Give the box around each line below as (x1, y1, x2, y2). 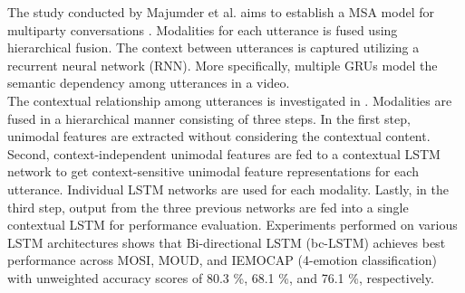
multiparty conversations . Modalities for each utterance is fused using (7, 20, 398, 39)
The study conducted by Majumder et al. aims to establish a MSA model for (7, 3, 434, 21)
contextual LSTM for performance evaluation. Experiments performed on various (7, 215, 458, 234)
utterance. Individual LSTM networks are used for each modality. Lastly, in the (7, 179, 449, 198)
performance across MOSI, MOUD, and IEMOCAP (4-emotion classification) (7, 250, 437, 269)
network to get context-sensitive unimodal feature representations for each (7, 162, 419, 181)
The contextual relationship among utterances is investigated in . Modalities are (7, 90, 452, 109)
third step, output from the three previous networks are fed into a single (7, 197, 409, 216)
